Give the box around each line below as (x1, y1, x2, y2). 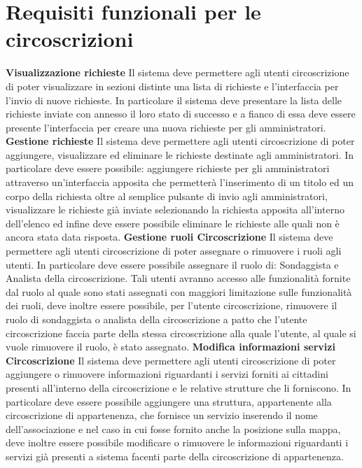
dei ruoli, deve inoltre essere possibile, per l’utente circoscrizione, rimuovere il (6, 298, 337, 313)
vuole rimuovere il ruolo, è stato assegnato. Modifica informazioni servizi (6, 339, 335, 354)
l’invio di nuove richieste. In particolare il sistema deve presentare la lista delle (6, 92, 342, 107)
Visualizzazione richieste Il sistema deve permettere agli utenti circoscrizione (6, 65, 349, 80)
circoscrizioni (6, 24, 134, 53)
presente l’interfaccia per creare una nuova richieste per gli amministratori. (6, 120, 326, 134)
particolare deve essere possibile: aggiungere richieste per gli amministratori (6, 161, 330, 176)
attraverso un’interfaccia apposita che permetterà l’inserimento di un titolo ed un (6, 175, 354, 190)
